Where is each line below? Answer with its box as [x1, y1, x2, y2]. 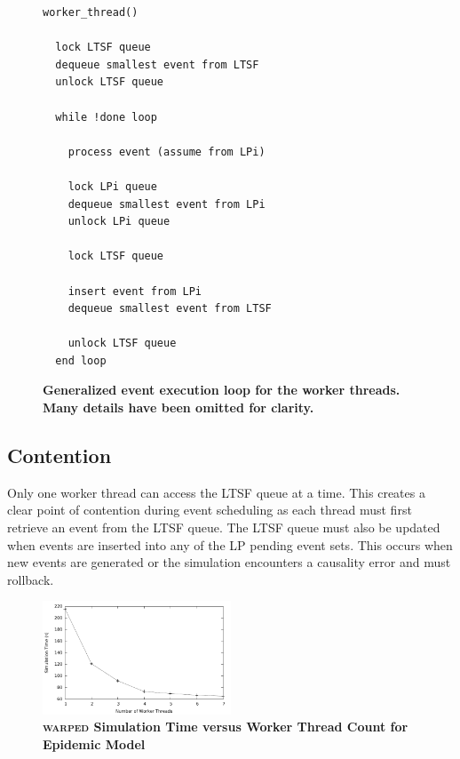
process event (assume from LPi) [67, 145, 266, 158]
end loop [55, 354, 107, 367]
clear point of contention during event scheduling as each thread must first [7, 500, 412, 519]
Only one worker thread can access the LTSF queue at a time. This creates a [7, 483, 425, 501]
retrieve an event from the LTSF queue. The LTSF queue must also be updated [7, 518, 440, 537]
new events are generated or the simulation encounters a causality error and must [7, 553, 451, 571]
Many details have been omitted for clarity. [43, 398, 314, 417]
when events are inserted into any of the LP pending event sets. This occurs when [7, 535, 453, 554]
